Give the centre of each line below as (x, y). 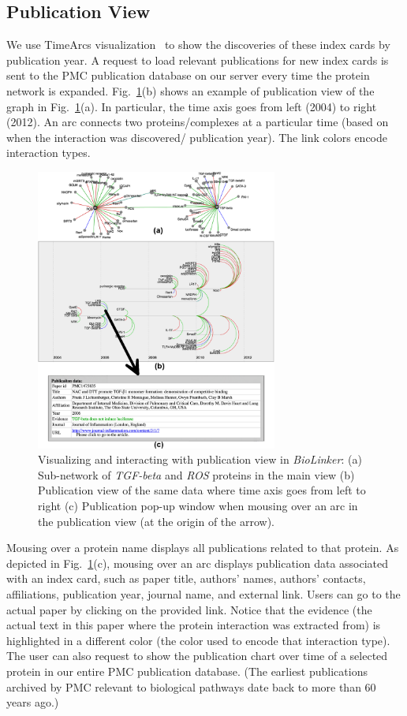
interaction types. (49, 153)
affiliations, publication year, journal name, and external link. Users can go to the (203, 593)
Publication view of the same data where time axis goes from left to (202, 490)
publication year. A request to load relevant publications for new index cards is (198, 60)
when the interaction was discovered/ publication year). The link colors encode (197, 137)
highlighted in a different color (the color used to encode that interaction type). (198, 640)
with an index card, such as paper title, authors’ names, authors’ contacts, (186, 578)
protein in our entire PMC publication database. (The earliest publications (187, 671)
